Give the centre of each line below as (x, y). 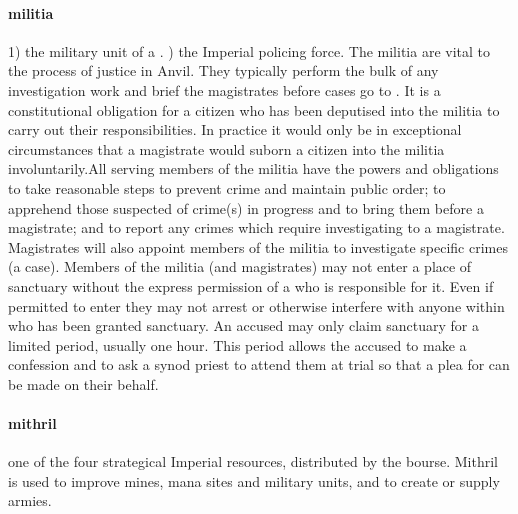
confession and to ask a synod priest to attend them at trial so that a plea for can (259, 364)
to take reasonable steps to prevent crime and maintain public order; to (227, 187)
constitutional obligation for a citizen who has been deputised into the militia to (254, 109)
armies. (30, 500)
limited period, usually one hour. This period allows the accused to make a (237, 344)
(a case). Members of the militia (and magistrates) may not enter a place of (240, 266)
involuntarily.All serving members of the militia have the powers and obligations (253, 168)
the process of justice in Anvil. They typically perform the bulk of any (223, 70)
